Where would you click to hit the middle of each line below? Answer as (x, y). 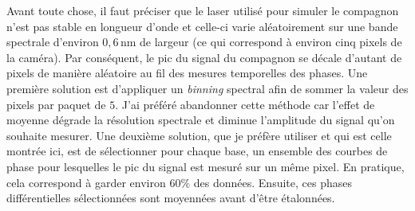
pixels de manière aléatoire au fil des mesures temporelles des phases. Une (187, 73)
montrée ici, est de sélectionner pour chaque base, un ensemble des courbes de (197, 151)
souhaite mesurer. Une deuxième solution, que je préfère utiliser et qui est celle (199, 135)
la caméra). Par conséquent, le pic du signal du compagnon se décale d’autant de (204, 57)
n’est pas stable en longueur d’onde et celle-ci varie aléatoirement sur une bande (202, 26)
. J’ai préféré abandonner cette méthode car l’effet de (245, 104)
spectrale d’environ (53, 42)
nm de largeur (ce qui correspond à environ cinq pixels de (261, 42)
